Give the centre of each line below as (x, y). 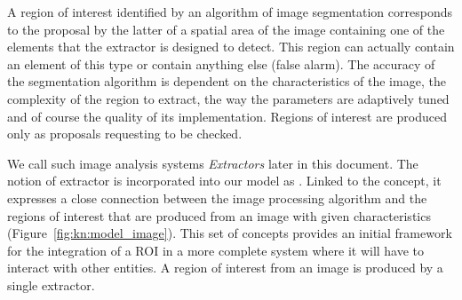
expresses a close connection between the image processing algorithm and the (217, 197)
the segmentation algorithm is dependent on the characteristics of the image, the (227, 81)
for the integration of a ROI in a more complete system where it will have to (216, 250)
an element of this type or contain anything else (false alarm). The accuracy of (221, 63)
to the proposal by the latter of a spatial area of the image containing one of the (226, 29)
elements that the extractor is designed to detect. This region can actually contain (231, 47)
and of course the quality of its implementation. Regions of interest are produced (227, 116)
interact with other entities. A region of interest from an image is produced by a (225, 268)
